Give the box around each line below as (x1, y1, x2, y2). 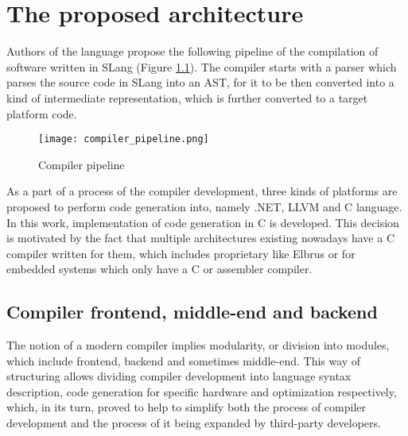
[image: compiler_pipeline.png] (38, 133, 209, 145)
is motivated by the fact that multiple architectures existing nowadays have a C (6, 230, 395, 246)
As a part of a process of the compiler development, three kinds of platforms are (6, 183, 398, 199)
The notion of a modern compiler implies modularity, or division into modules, (6, 337, 390, 353)
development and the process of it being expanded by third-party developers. (6, 415, 381, 431)
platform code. (6, 105, 77, 122)
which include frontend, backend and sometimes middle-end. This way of (6, 352, 361, 368)
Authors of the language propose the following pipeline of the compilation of (6, 43, 379, 60)
